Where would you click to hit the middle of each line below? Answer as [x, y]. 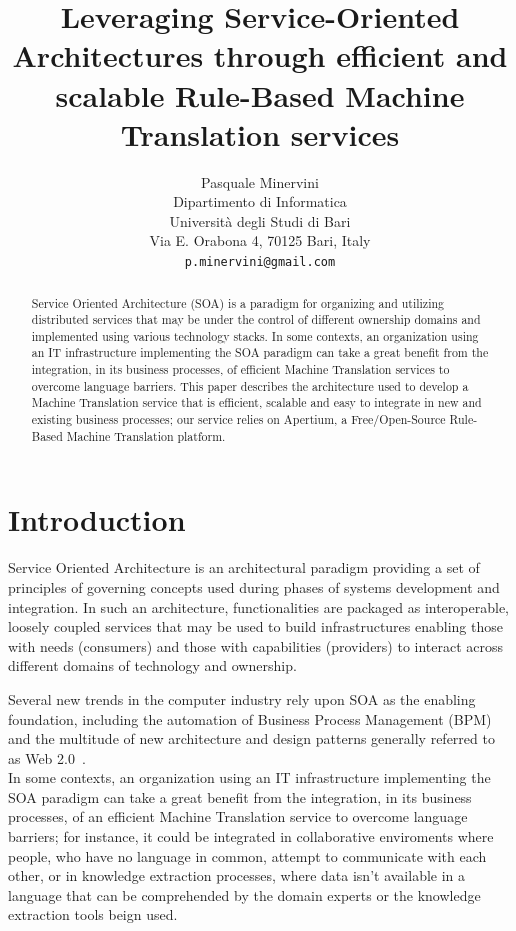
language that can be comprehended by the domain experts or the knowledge [244, 894]
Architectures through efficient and [260, 55]
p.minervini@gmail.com [260, 262]
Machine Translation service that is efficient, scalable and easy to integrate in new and [256, 402]
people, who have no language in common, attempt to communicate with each [247, 855]
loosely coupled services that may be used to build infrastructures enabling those [255, 626]
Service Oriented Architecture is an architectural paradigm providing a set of [244, 567]
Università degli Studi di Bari [260, 220]
